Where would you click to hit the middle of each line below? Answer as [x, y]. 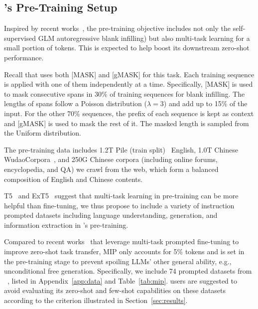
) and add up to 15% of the [205, 103]
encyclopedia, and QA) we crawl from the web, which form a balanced [111, 169]
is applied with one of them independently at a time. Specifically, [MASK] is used [129, 84]
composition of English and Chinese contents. [73, 179]
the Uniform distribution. [43, 133]
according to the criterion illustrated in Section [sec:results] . [96, 300]
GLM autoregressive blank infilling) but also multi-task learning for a [144, 38]
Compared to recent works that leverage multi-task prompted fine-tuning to [122, 241]
